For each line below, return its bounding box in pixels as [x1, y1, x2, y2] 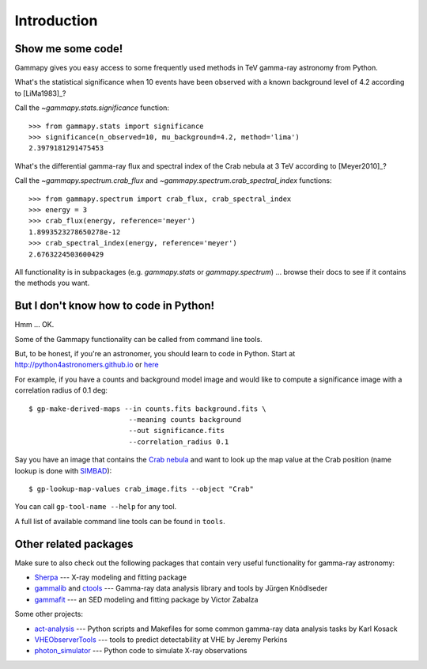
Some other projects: [14, 610, 83, 619]
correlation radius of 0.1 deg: [14, 386, 108, 395]
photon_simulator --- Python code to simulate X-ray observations [34, 646, 248, 656]
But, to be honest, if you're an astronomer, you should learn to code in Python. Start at [14, 349, 296, 358]
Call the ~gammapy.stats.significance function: [14, 103, 170, 112]
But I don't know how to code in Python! [14, 299, 215, 313]
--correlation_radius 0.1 [128, 437, 229, 447]
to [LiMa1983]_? [14, 88, 66, 98]
